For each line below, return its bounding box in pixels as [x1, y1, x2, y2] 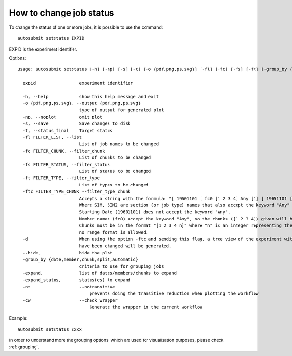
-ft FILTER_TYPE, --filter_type [22, 175, 100, 181]
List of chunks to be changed [79, 155, 151, 160]
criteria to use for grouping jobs [79, 264, 164, 269]
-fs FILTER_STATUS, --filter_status [22, 162, 110, 167]
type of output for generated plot [79, 107, 164, 113]
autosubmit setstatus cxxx [18, 326, 82, 332]
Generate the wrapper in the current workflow [89, 304, 202, 310]
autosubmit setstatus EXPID [18, 35, 85, 41]
